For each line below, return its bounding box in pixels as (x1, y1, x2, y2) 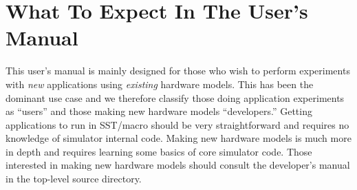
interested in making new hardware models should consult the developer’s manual (6, 158, 350, 172)
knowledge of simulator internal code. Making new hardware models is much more (6, 131, 351, 145)
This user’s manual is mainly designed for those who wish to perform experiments (6, 63, 350, 78)
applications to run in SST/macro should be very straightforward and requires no (6, 117, 349, 131)
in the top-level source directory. (6, 171, 142, 186)
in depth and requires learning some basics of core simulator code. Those (6, 144, 312, 158)
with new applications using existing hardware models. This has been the (6, 76, 314, 91)
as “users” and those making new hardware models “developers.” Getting (6, 104, 312, 118)
